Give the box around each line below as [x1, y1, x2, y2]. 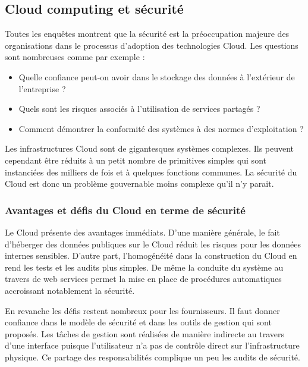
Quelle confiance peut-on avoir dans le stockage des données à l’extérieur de [18, 70, 295, 83]
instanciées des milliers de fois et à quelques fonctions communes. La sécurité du [5, 165, 297, 178]
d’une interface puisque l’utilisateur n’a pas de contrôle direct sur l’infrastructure [5, 339, 300, 352]
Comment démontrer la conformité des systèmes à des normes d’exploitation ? [18, 122, 304, 134]
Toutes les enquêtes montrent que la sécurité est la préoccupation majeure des [5, 27, 290, 40]
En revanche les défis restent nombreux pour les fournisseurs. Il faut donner [5, 304, 280, 316]
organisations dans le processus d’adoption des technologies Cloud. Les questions [5, 39, 298, 51]
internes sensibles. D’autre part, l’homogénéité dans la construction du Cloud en [5, 249, 297, 262]
